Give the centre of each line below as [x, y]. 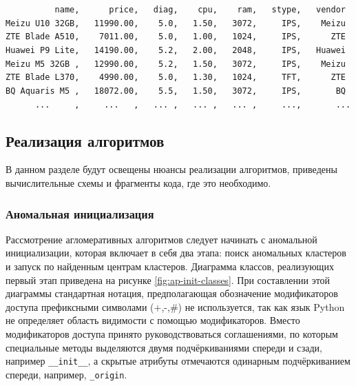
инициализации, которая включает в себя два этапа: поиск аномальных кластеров [176, 253]
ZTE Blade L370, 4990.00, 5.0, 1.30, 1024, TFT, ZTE [176, 78]
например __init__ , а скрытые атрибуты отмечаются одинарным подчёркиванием [178, 361]
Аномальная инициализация [80, 213]
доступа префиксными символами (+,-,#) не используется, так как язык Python [175, 306]
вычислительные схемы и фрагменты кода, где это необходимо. [138, 183]
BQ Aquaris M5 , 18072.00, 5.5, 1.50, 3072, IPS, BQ [176, 91]
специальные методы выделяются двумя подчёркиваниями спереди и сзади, [164, 347]
